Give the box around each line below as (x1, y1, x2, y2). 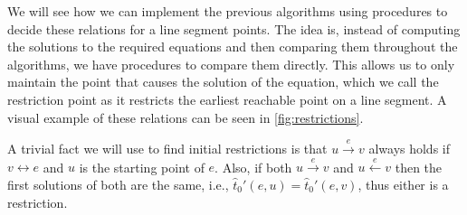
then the (395, 157, 443, 176)
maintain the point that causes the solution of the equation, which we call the (7, 72, 439, 91)
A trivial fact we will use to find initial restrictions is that (7, 138, 328, 157)
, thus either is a (357, 174, 449, 193)
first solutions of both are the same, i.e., (7, 174, 229, 193)
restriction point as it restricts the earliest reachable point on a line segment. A (7, 89, 447, 108)
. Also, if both (214, 157, 292, 176)
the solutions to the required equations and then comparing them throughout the (7, 37, 458, 56)
